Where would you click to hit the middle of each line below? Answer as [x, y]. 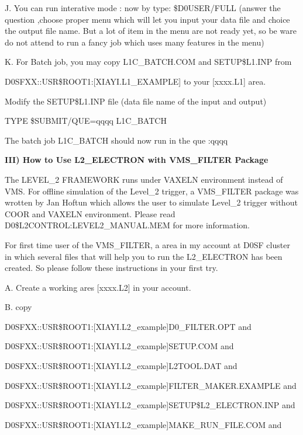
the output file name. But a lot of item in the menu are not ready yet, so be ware [151, 31]
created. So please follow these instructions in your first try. [111, 268]
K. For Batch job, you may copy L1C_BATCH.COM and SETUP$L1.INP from [148, 62]
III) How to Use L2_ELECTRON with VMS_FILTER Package [137, 160]
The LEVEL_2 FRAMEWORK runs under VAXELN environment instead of [144, 179]
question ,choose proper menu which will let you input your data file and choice [147, 19]
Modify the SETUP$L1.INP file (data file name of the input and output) [136, 101]
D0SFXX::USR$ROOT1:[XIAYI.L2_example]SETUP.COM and [119, 346]
